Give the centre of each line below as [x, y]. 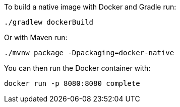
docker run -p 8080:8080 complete [72, 83]
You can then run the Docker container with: [77, 68]
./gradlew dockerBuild [49, 22]
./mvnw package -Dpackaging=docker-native [89, 53]
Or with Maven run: [36, 37]
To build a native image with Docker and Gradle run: [90, 7]
